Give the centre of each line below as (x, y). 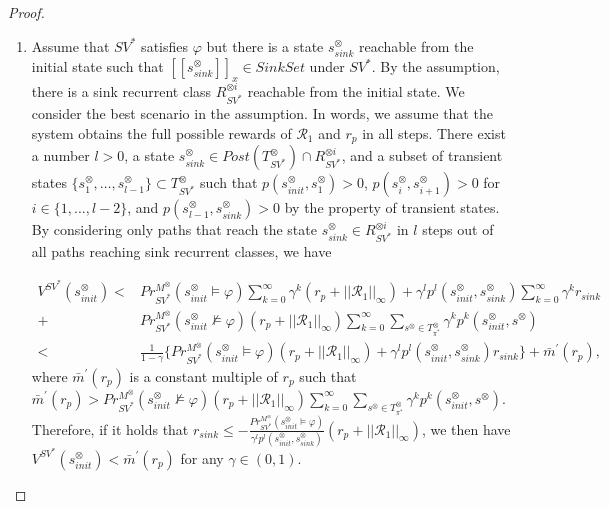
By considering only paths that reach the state (174, 229)
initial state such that (97, 66)
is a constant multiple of (203, 375)
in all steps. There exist (434, 132)
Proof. (26, 12)
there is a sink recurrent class (121, 90)
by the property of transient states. (392, 207)
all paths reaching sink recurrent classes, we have (181, 251)
